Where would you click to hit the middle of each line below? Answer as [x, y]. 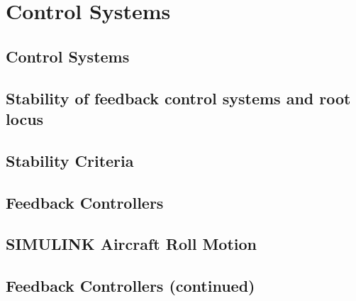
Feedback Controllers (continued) [130, 286]
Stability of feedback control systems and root [178, 98]
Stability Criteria [70, 160]
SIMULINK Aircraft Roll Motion [131, 244]
